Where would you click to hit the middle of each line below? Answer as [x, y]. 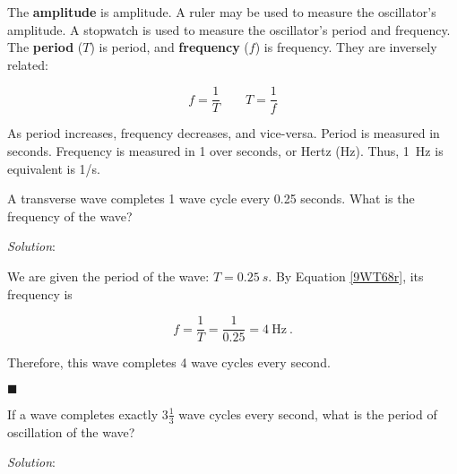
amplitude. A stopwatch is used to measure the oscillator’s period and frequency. [229, 29]
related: [28, 64]
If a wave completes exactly [83, 414]
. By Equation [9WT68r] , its [346, 276]
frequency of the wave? [70, 215]
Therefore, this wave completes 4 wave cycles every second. [169, 362]
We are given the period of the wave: [108, 276]
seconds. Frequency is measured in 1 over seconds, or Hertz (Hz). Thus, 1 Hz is [225, 151]
